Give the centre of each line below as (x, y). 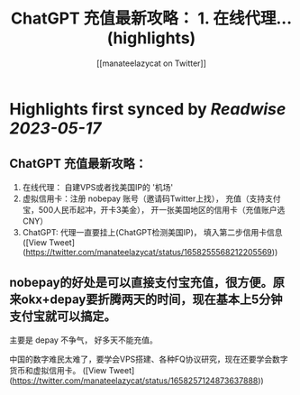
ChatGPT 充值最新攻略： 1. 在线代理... (151, 18)
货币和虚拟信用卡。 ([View (58, 370)
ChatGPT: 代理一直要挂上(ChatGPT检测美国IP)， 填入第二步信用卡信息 (152, 232)
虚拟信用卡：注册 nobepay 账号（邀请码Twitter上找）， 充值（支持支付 (151, 198)
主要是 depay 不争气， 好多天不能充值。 (83, 340)
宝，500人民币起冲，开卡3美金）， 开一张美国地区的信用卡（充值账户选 (154, 209)
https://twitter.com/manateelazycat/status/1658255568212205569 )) (152, 252)
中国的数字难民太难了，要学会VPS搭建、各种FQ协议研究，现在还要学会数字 (149, 359)
